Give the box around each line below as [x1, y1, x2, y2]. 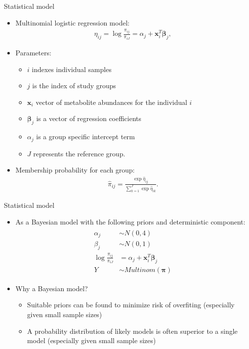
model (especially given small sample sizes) [27, 335, 156, 346]
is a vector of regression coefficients [36, 113, 141, 124]
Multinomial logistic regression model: [15, 17, 130, 27]
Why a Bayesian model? [15, 283, 88, 293]
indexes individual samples [32, 64, 112, 74]
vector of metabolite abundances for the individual [35, 97, 187, 107]
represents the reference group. [33, 148, 125, 158]
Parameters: [15, 47, 51, 57]
